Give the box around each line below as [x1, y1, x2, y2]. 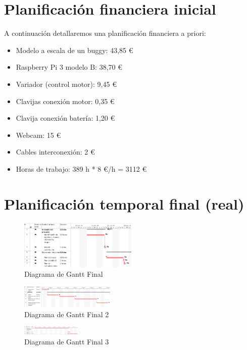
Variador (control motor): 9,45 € [16, 78, 117, 89]
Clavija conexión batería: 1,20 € [16, 113, 115, 123]
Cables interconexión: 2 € [16, 146, 95, 157]
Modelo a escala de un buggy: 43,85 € [16, 44, 133, 55]
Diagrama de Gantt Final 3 [24, 336, 109, 346]
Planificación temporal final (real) [4, 193, 244, 214]
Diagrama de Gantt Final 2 [24, 309, 109, 319]
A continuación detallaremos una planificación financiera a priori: [4, 28, 206, 38]
